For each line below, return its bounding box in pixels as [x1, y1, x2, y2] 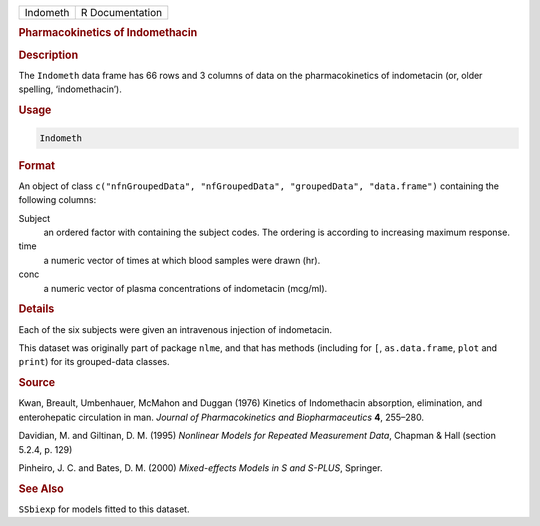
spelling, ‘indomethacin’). [18, 83, 122, 95]
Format [18, 158, 55, 172]
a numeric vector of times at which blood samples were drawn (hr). [43, 254, 321, 266]
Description [18, 48, 79, 62]
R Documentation [80, 6, 163, 19]
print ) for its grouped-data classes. [18, 356, 170, 368]
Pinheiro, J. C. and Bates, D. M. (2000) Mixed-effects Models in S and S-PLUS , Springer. [18, 461, 384, 474]
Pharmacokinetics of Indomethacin [18, 26, 198, 40]
